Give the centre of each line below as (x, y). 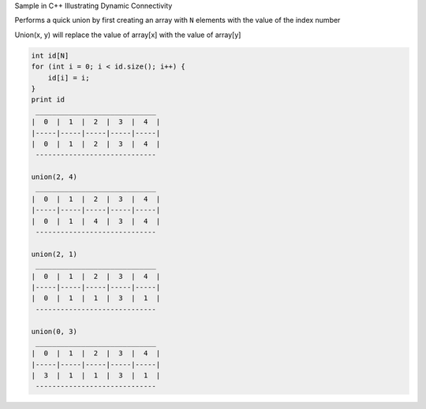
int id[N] (50, 56)
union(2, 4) (54, 177)
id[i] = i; (69, 78)
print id (48, 100)
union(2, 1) (54, 254)
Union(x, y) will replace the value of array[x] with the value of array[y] (128, 35)
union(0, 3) (54, 331)
